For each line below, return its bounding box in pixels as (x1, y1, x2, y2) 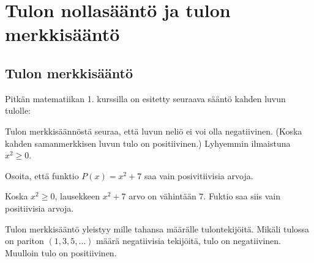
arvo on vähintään (129, 190, 196, 202)
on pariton (5, 234, 44, 247)
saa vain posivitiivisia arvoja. (144, 169, 253, 182)
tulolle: (5, 104, 31, 117)
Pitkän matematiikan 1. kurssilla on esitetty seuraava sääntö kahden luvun (5, 92, 286, 105)
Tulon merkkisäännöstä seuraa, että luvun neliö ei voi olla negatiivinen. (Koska (5, 124, 302, 137)
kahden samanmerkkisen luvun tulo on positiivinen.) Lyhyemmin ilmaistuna (5, 136, 291, 149)
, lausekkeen (54, 190, 100, 202)
